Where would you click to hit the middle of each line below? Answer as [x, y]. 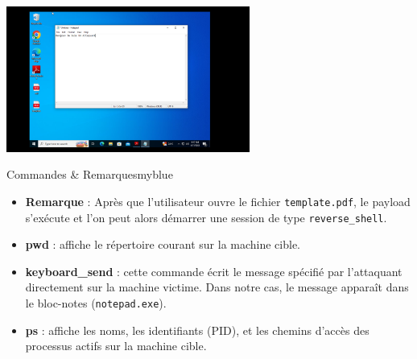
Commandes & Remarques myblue [90, 174]
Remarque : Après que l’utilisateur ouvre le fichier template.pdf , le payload [218, 201]
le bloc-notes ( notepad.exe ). [96, 303]
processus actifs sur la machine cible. [116, 346]
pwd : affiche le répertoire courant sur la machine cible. [163, 244]
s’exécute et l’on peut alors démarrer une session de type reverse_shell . [206, 217]
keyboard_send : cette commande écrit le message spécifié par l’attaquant [214, 271]
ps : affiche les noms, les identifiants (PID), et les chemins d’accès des [197, 330]
